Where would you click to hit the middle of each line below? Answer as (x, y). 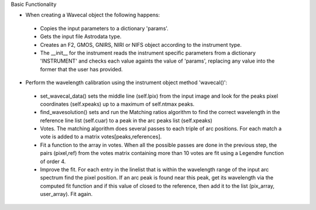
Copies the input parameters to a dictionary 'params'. (104, 28)
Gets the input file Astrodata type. (81, 37)
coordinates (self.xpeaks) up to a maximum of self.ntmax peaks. (117, 104)
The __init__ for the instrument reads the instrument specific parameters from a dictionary (148, 53)
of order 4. (53, 161)
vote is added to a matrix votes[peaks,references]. (101, 137)
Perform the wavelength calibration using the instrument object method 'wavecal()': (126, 82)
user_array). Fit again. (66, 194)
